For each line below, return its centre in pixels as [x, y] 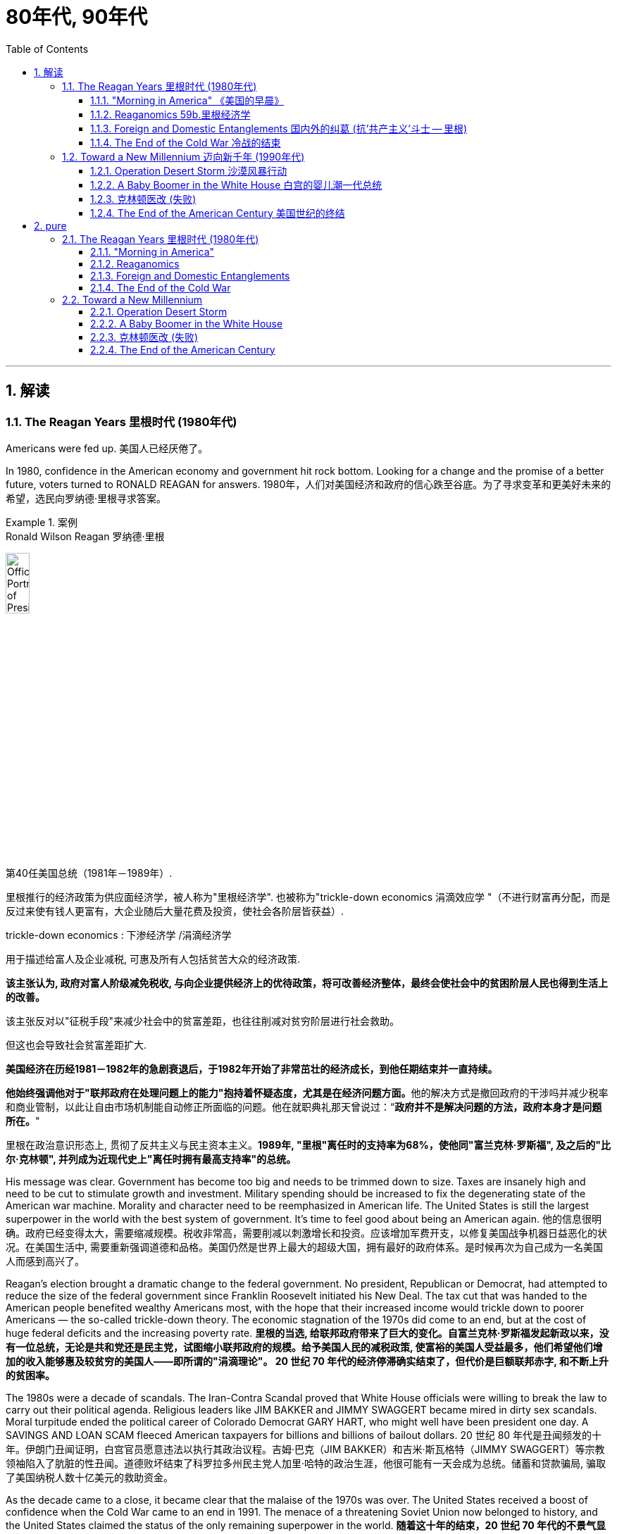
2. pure [50, 225]
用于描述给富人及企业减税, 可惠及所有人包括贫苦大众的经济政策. [153, 959]
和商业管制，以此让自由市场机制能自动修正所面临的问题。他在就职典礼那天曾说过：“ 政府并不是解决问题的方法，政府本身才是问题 [304, 1107]
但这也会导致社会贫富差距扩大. [76, 1045]
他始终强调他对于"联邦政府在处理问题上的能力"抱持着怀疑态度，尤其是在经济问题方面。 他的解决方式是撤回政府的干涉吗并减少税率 [307, 1093]
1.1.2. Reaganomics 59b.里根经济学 [170, 114]
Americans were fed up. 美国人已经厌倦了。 [107, 448]
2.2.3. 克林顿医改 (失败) [144, 337]
